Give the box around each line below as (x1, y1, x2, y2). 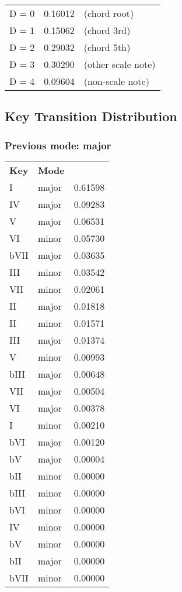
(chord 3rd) (83, 23, 131, 37)
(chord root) (83, 6, 134, 20)
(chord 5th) (83, 40, 131, 54)
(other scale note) (83, 57, 156, 71)
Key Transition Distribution (5, 107, 177, 125)
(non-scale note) (83, 74, 149, 88)
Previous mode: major (5, 138, 111, 152)
